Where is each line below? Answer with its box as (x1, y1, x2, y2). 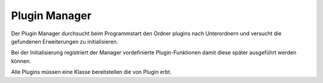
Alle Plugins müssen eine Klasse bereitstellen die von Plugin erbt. (11, 69, 172, 76)
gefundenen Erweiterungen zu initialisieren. (11, 38, 118, 45)
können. (11, 57, 31, 64)
